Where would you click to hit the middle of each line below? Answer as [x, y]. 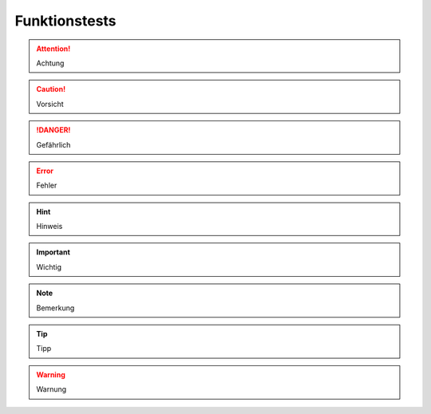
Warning [51, 374]
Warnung [51, 389]
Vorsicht [50, 104]
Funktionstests [65, 21]
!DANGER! [53, 130]
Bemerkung [55, 308]
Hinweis [49, 227]
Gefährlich [53, 144]
